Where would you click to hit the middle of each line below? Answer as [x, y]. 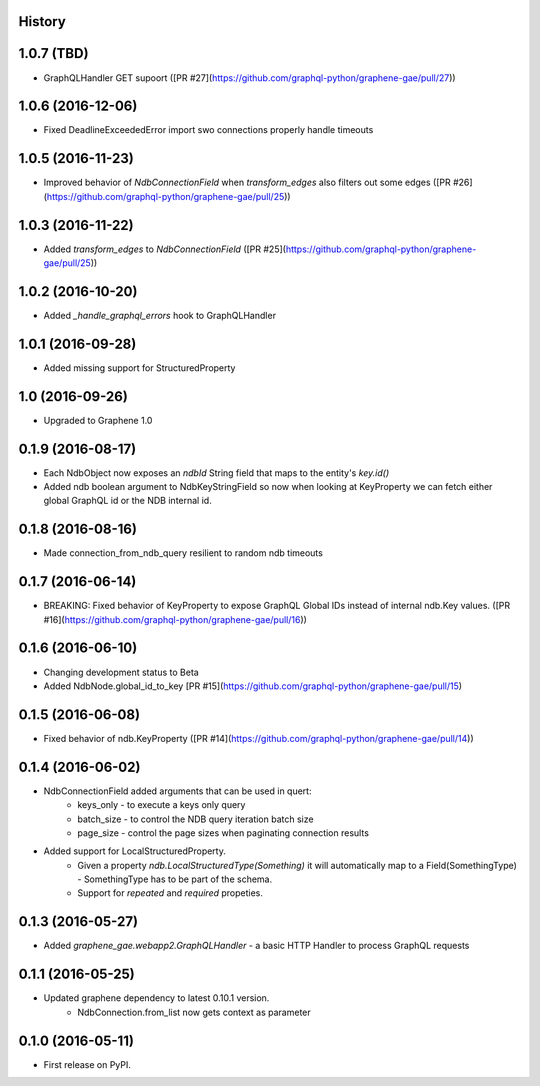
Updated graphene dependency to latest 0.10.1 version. [156, 998]
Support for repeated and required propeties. [170, 893]
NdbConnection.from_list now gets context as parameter [194, 1012]
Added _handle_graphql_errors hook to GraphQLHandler [160, 315]
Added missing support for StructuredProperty [139, 367]
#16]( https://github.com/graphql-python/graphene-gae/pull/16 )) [175, 619]
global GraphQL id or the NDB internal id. [127, 501]
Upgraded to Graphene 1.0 [98, 420]
